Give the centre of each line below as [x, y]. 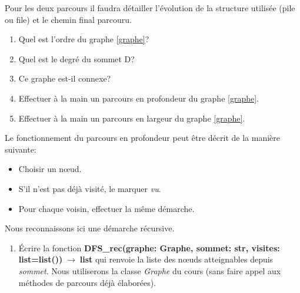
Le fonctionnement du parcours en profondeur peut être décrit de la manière [143, 138]
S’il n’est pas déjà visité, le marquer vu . [90, 188]
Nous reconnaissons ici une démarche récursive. [90, 228]
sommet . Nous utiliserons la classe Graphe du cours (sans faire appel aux [150, 270]
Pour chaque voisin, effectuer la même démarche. [106, 208]
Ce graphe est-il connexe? [65, 78]
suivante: [21, 149]
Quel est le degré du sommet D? [76, 58]
